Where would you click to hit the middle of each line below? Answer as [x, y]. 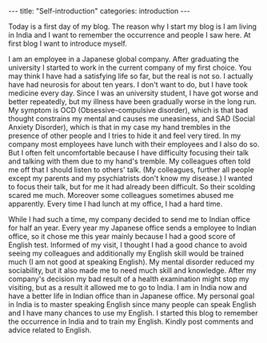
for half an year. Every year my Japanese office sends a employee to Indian [133, 228]
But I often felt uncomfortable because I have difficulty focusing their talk [129, 153]
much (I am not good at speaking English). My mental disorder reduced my [132, 262]
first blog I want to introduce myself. [68, 43]
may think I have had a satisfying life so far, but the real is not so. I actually [131, 76]
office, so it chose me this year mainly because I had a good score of [122, 236]
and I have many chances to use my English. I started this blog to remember [133, 313]
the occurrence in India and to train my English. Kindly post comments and [131, 321]
